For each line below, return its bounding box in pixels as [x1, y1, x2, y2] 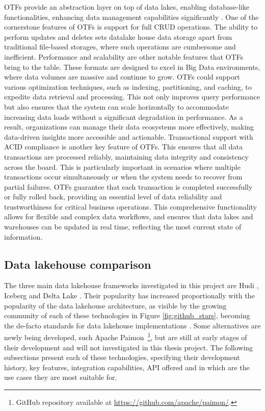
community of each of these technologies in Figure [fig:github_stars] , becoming [4, 310, 250, 321]
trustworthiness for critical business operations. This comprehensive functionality [4, 201, 257, 212]
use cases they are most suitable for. [4, 372, 117, 382]
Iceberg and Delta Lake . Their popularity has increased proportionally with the [4, 290, 255, 301]
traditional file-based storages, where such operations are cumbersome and [4, 41, 236, 52]
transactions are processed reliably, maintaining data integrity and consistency [4, 151, 249, 162]
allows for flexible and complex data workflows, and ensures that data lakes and [4, 211, 253, 222]
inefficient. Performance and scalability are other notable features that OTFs [4, 51, 244, 62]
